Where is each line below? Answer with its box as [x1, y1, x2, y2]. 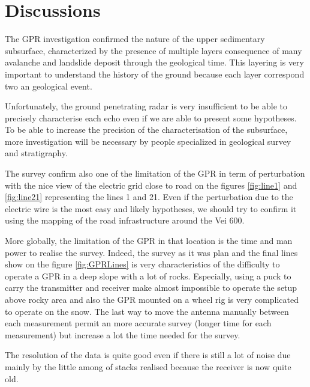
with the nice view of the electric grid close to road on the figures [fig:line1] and [5, 178, 297, 191]
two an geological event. [5, 79, 92, 92]
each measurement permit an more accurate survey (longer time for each [5, 317, 272, 329]
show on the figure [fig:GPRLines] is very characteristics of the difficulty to [5, 258, 280, 270]
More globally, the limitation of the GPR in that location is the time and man [5, 234, 293, 247]
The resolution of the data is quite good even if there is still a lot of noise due [5, 349, 291, 361]
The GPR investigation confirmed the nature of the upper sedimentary [5, 32, 265, 45]
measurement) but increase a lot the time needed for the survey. [5, 328, 240, 341]
